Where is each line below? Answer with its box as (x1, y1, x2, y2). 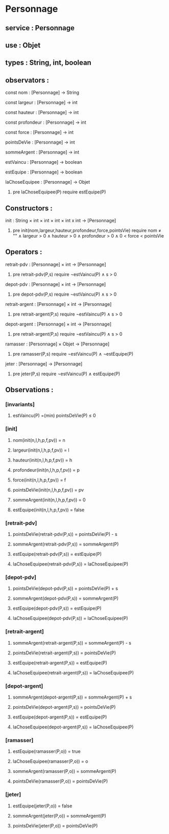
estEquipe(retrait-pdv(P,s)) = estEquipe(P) (12, 551, 102, 557)
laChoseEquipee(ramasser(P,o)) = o (12, 758, 88, 765)
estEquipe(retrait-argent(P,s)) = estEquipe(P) (12, 660, 107, 666)
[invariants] (5, 401, 35, 408)
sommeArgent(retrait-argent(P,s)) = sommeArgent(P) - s (12, 639, 132, 646)
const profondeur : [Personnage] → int (5, 119, 86, 126)
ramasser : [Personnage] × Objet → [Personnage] (5, 341, 110, 347)
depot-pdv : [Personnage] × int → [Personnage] (5, 281, 106, 287)
